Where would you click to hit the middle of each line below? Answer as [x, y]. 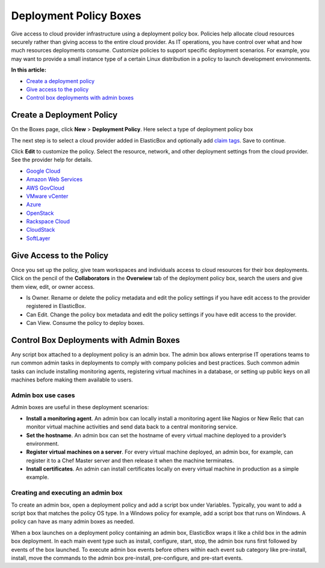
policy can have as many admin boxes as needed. [73, 522]
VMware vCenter [47, 196]
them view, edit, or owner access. [53, 286]
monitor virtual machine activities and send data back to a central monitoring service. [132, 427]
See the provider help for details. [52, 160]
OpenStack [40, 213]
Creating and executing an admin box [67, 493]
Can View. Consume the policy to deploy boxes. [85, 323]
